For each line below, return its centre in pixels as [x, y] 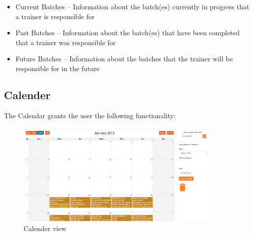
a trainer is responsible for [55, 16]
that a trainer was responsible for [66, 42]
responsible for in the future [57, 68]
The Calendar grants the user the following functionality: [90, 115]
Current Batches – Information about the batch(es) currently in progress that [132, 6]
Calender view [45, 228]
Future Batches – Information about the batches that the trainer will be [124, 59]
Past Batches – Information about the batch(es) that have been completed [127, 33]
